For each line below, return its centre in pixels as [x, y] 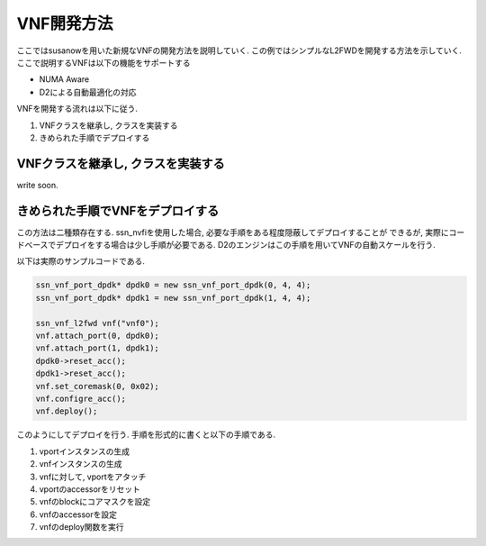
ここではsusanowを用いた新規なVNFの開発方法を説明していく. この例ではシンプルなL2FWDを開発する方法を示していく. [239, 50]
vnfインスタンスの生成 [81, 464]
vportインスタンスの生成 [85, 451]
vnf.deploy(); [67, 411]
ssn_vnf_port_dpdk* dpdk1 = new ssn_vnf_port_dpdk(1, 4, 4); [173, 298]
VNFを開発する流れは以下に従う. [77, 109]
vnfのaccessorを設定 [78, 514]
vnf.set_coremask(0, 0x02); [97, 386]
